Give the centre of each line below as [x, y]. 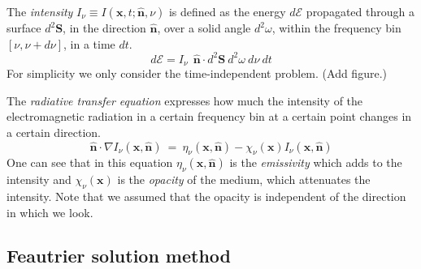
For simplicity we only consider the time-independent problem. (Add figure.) [197, 73]
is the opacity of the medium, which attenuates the [244, 179]
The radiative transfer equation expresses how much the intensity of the [185, 100]
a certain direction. [54, 132]
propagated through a [360, 11]
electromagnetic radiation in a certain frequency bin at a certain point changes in [209, 116]
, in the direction [104, 28]
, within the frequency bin [336, 28]
